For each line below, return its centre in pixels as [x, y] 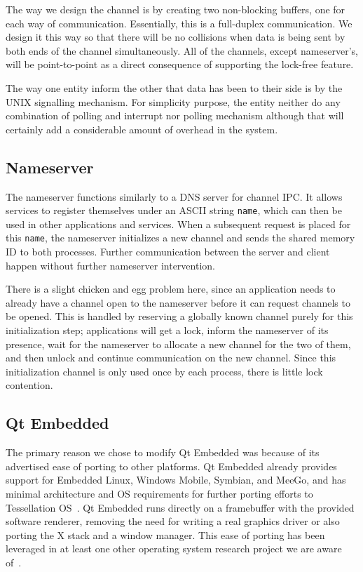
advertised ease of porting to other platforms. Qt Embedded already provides [171, 466]
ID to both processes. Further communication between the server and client [168, 252]
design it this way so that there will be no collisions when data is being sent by [176, 37]
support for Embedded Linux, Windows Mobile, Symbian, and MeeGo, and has [176, 480]
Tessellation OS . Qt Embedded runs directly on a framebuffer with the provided [180, 507]
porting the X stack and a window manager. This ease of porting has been [165, 534]
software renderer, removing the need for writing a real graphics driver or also [173, 521]
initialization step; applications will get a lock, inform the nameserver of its [167, 330]
